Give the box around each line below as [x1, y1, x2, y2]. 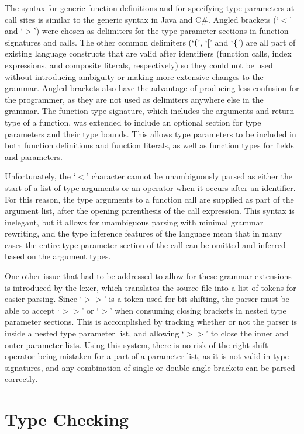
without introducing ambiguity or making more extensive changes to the [5, 70, 264, 82]
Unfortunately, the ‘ [5, 170, 76, 182]
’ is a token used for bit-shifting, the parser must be [103, 293, 289, 305]
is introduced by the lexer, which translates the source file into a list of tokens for [5, 281, 296, 293]
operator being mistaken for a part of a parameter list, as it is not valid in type [5, 350, 289, 362]
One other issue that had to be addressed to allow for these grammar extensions [5, 270, 292, 282]
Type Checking [5, 407, 129, 431]
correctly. [5, 373, 38, 385]
